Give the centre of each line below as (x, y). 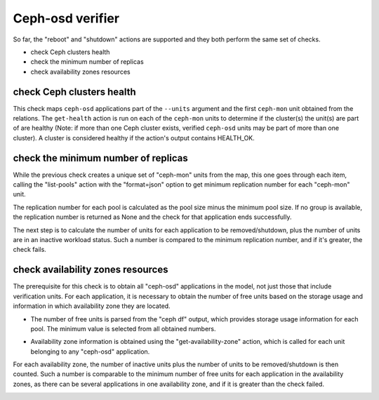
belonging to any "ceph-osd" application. (90, 352)
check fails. (30, 250)
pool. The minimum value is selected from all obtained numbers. (124, 328)
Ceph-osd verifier (66, 18)
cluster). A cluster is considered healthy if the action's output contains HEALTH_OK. (134, 138)
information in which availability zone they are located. (92, 306)
